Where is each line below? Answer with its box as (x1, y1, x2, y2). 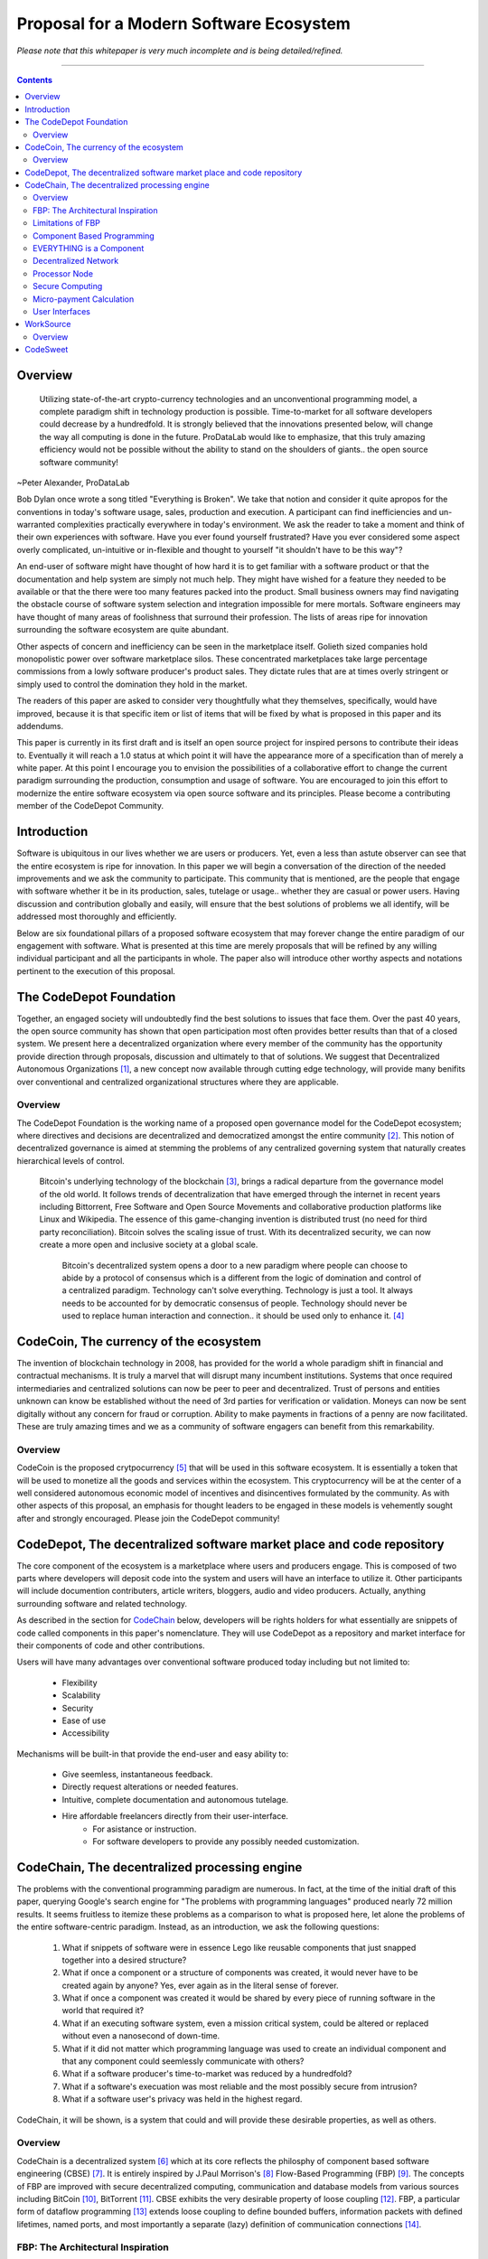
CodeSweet (24, 344, 69, 355)
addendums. (16, 720, 63, 731)
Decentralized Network (33, 256, 119, 267)
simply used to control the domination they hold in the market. (16, 679, 248, 689)
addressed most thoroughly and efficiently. (16, 911, 177, 922)
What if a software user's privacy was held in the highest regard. (61, 2094, 303, 2104)
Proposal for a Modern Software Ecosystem (16, 14, 352, 33)
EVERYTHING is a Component (33, 243, 145, 254)
